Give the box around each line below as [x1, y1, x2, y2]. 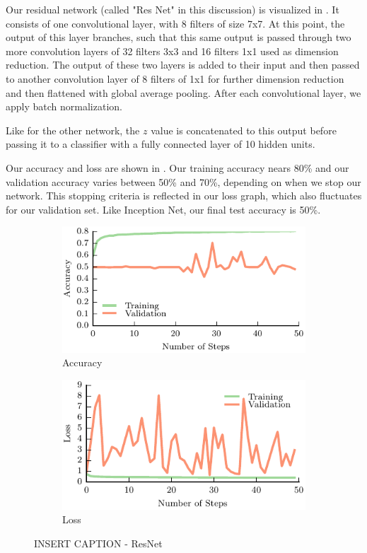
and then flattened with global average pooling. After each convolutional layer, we [6, 85, 361, 100]
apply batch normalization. [6, 99, 122, 114]
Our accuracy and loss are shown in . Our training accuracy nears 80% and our [6, 160, 349, 175]
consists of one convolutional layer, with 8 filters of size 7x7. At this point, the [6, 16, 345, 30]
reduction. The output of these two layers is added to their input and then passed [6, 57, 360, 72]
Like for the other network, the [6, 122, 140, 137]
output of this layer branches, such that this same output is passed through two [6, 30, 351, 45]
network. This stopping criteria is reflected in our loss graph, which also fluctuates [6, 188, 362, 203]
